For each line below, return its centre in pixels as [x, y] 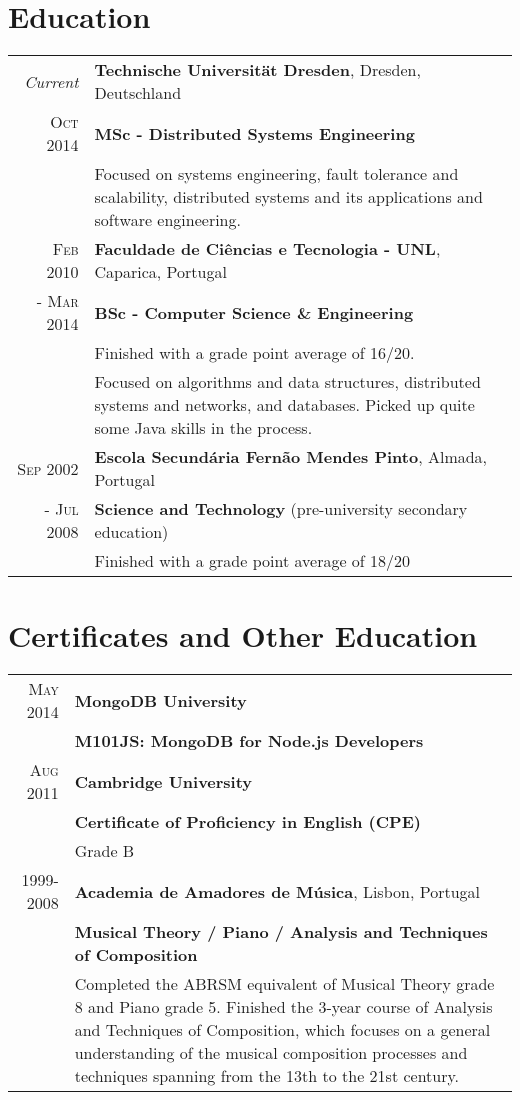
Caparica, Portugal [160, 272]
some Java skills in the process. [203, 428]
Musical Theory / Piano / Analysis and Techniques [281, 932]
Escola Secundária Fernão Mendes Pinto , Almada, [291, 457]
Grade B [104, 851]
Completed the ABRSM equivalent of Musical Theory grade [284, 984]
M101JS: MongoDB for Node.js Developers [249, 741]
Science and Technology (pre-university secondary [281, 509]
